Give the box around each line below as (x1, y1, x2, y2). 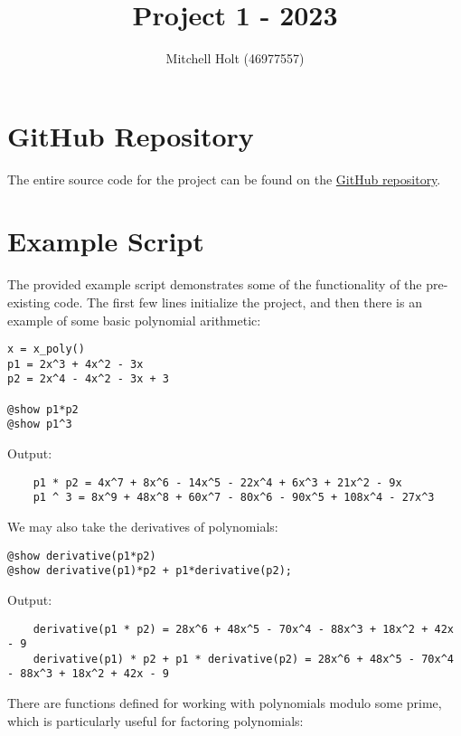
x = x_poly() (7, 343, 85, 356)
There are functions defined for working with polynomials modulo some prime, (7, 694, 442, 712)
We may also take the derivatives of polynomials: (7, 517, 278, 535)
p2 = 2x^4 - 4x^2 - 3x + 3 (7, 373, 169, 386)
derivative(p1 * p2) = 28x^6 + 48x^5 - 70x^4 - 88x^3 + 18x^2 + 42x (33, 622, 454, 636)
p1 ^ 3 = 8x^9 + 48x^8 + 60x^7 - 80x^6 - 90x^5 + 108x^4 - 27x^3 (33, 491, 435, 505)
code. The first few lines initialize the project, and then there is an (53, 292, 422, 311)
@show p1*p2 (7, 402, 79, 416)
